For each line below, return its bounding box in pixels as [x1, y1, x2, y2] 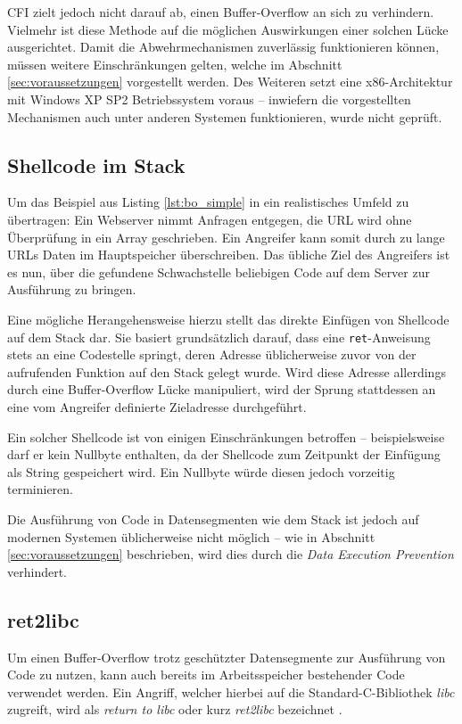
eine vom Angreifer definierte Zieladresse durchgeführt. [7, 397, 307, 415]
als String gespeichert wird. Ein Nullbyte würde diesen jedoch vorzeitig [7, 462, 395, 481]
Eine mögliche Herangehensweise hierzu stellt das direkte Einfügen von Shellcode [7, 309, 450, 328]
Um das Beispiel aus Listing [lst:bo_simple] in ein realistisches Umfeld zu [7, 193, 409, 211]
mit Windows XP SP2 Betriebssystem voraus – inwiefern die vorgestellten [7, 89, 411, 108]
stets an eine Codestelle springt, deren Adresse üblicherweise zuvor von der [7, 345, 417, 364]
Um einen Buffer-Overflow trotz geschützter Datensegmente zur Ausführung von [7, 647, 446, 666]
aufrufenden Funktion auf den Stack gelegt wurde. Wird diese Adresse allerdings [7, 362, 446, 381]
